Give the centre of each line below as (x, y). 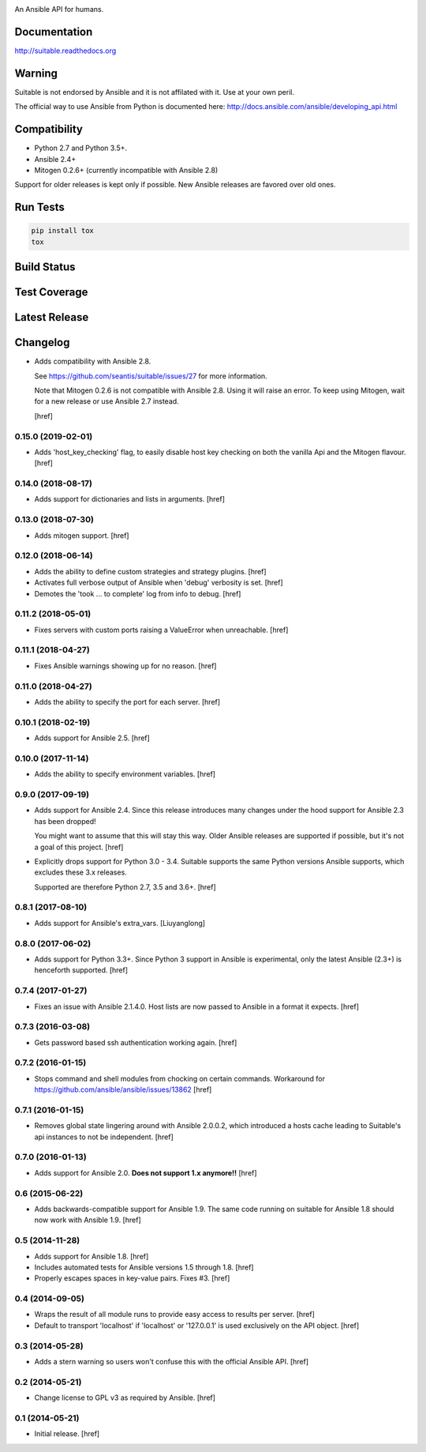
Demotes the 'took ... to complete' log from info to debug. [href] (138, 593)
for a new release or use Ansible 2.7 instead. (106, 401)
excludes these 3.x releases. (81, 872)
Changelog (42, 342)
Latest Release (52, 317)
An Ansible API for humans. (59, 9)
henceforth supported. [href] (81, 970)
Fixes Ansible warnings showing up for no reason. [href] (125, 666)
